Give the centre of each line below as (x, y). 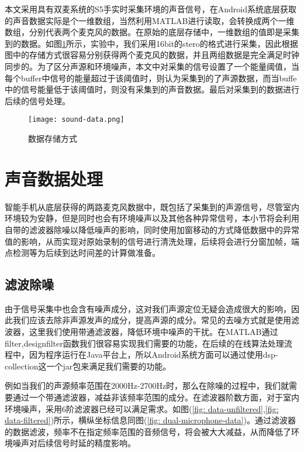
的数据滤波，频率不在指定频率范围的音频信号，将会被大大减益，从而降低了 (148, 431)
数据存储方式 (53, 138)
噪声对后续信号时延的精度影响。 (74, 443)
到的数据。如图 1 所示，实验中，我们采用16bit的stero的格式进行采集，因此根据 (151, 43)
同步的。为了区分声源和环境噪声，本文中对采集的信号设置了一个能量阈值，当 (152, 66)
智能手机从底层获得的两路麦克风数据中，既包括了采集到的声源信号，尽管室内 (152, 206)
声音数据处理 (54, 178)
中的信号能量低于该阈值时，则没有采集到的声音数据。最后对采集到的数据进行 (152, 89)
